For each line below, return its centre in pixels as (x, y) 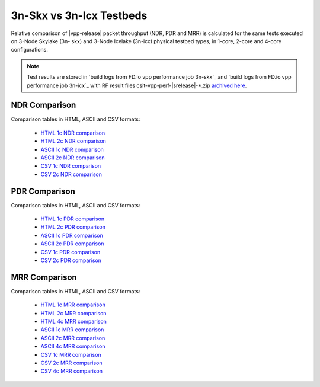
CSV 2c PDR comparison (71, 260)
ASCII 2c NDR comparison (73, 158)
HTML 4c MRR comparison (73, 322)
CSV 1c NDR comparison (71, 166)
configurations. (30, 50)
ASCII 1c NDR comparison (72, 149)
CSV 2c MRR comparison (71, 363)
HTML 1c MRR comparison (73, 305)
